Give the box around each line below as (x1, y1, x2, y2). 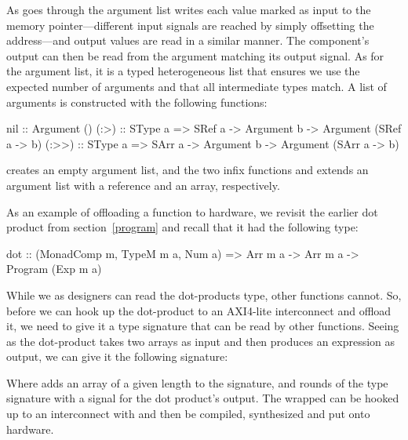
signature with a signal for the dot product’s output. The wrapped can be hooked (6, 390, 399, 406)
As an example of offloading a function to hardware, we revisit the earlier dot (6, 203, 378, 220)
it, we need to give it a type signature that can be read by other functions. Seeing (6, 318, 399, 334)
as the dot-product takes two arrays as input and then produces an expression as (6, 333, 395, 349)
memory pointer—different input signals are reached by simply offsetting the (6, 16, 374, 33)
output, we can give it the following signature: (6, 348, 228, 365)
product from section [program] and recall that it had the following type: (6, 219, 359, 235)
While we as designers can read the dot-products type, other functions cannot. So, (6, 286, 402, 303)
